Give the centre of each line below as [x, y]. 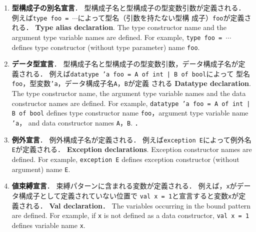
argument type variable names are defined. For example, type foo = [117, 37]
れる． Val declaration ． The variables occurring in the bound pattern [138, 205]
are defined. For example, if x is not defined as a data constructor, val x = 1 [130, 215]
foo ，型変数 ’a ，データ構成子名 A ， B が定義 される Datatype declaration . [131, 83]
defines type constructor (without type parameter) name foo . [106, 47]
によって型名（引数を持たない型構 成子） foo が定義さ [164, 17]
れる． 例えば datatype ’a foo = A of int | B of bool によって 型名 [138, 73]
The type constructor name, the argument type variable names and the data [129, 93]
